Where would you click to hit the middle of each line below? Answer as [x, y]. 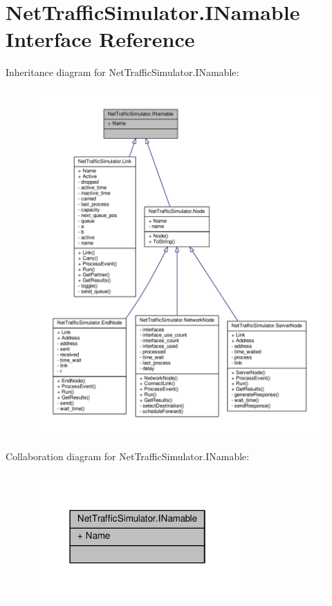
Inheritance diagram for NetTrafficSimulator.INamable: [122, 72]
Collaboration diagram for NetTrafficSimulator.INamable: [128, 456]
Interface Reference [100, 39]
